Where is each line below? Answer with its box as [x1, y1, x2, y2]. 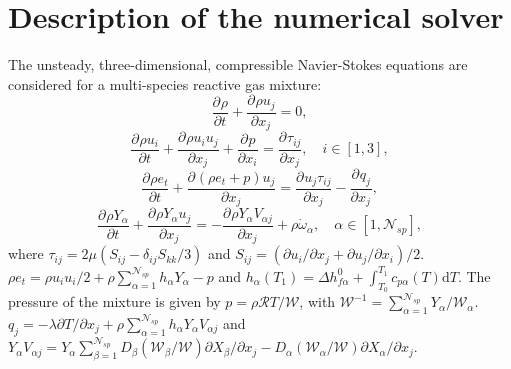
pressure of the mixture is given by [8, 291, 221, 312]
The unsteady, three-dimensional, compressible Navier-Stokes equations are [8, 54, 468, 75]
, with [299, 291, 336, 312]
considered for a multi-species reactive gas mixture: [8, 73, 322, 94]
